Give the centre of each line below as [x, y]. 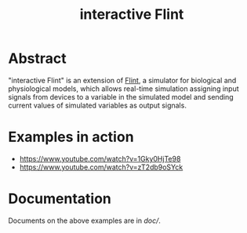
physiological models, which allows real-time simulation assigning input [123, 89]
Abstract [37, 58]
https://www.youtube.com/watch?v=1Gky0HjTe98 [100, 158]
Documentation [60, 199]
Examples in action [71, 137]
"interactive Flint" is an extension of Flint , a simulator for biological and [122, 80]
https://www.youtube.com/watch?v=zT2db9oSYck [101, 167]
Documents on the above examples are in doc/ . [84, 220]
